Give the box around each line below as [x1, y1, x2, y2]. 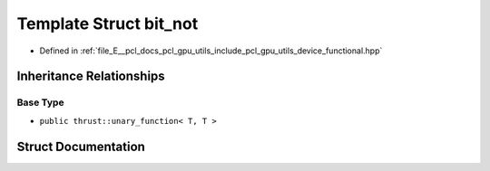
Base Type [16, 96, 64, 109]
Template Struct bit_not [16, 14, 199, 33]
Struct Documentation [16, 138, 145, 154]
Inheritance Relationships [16, 69, 165, 84]
